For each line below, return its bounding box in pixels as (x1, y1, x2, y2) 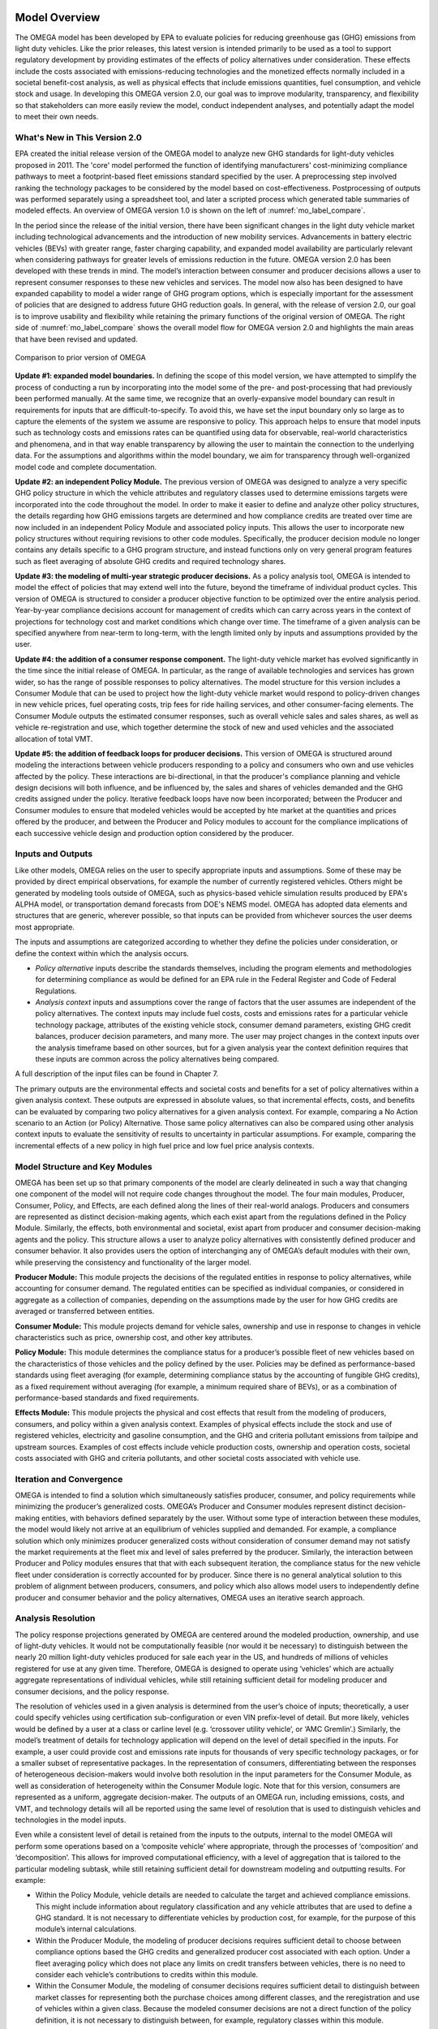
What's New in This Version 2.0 (15, 132, 142, 144)
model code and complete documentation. (15, 462, 157, 472)
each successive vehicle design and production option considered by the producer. (15, 828, 294, 838)
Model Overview (15, 11, 101, 24)
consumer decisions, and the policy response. (15, 1687, 170, 1696)
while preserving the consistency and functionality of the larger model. (15, 1257, 251, 1267)
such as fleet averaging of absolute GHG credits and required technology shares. (15, 556, 286, 566)
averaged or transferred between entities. (15, 1307, 155, 1316)
